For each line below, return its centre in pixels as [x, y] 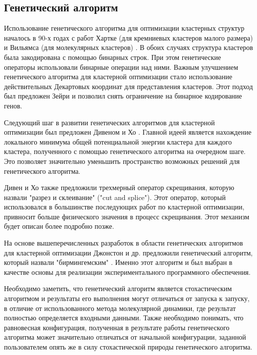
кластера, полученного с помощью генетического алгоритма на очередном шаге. [125, 151]
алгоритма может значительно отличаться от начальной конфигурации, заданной [125, 337]
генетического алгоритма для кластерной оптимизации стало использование [118, 76]
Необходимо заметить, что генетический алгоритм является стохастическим [118, 288]
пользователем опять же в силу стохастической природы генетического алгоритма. [128, 347]
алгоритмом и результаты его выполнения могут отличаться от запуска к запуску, [127, 298]
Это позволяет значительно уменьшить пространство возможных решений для [122, 161]
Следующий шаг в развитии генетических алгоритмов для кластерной [109, 122]
